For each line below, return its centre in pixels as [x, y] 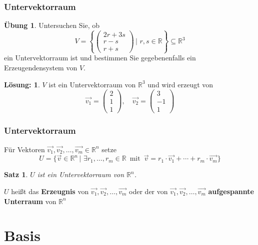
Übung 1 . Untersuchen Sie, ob [52, 25]
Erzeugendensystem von [41, 68]
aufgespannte [231, 191]
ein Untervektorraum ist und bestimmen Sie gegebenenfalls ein [100, 58]
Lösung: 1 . [22, 84]
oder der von [148, 191]
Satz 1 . [16, 174]
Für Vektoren [24, 149]
